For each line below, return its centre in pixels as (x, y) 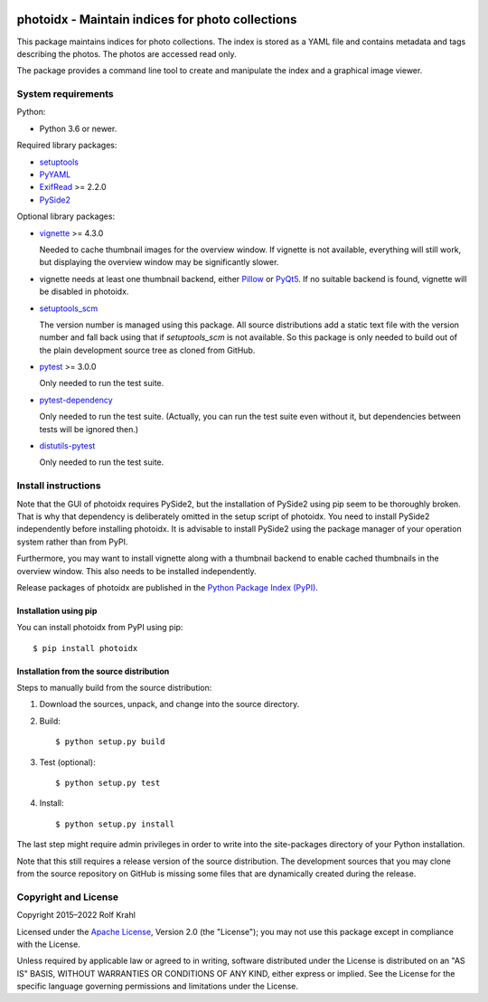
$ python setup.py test (108, 783)
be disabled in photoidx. (84, 292)
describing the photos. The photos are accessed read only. (127, 53)
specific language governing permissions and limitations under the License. (157, 987)
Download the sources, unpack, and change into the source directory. (169, 704)
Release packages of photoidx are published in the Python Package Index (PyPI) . (167, 587)
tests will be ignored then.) (89, 429)
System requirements (65, 94)
